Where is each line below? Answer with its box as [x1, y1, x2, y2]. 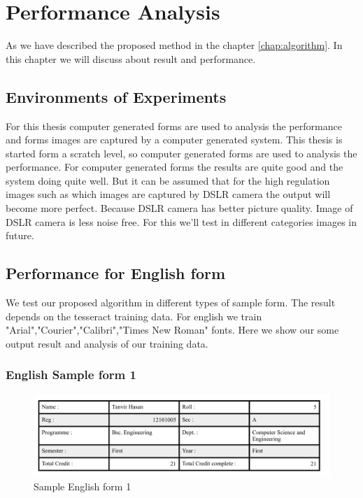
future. [6, 228, 34, 243]
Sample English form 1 [34, 478, 131, 493]
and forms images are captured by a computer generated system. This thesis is [6, 132, 343, 147]
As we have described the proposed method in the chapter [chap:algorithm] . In [6, 38, 343, 52]
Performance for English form [6, 262, 226, 284]
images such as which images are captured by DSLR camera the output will [6, 187, 331, 201]
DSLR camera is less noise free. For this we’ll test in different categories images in [6, 214, 357, 229]
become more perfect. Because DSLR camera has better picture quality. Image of [6, 201, 353, 215]
